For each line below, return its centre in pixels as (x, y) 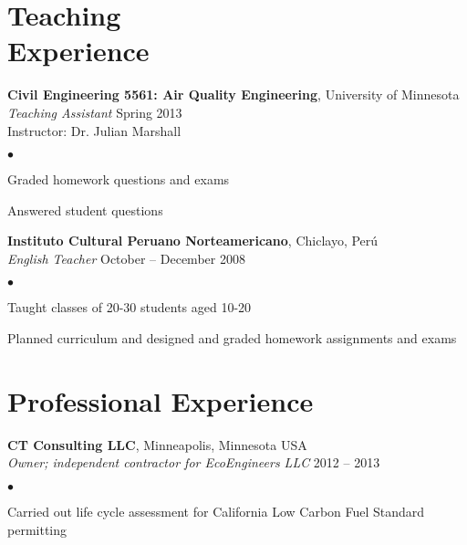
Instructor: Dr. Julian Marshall (94, 130)
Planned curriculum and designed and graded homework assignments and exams (232, 338)
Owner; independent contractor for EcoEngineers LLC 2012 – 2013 (194, 462)
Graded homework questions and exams (119, 179)
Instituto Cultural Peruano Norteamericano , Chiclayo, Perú (193, 241)
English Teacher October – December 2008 (126, 258)
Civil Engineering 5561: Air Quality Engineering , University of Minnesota (233, 94)
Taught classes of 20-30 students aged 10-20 (130, 307)
